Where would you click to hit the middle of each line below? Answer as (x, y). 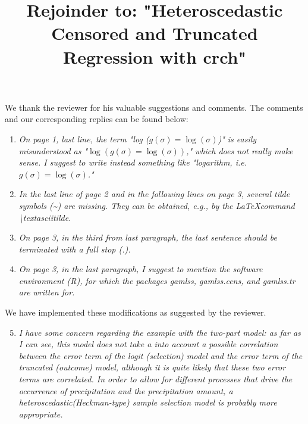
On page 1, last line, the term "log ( (84, 138)
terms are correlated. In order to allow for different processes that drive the (155, 379)
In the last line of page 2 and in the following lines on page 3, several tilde (154, 194)
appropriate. (41, 414)
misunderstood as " (53, 150)
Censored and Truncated (155, 33)
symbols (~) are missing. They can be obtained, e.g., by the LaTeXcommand (157, 205)
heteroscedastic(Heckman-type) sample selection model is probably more (148, 402)
